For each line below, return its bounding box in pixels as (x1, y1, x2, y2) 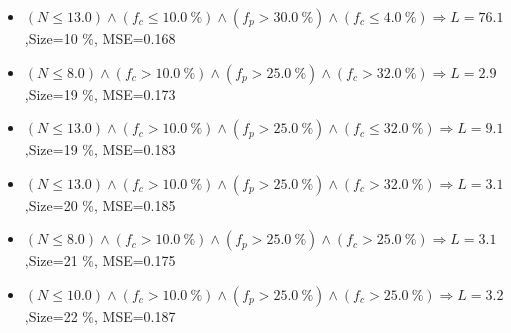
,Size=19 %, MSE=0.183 (24, 139, 176, 160)
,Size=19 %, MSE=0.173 (24, 83, 176, 104)
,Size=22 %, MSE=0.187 (24, 305, 176, 326)
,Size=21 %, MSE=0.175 (24, 250, 176, 271)
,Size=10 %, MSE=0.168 (24, 28, 176, 48)
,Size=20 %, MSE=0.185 (24, 194, 176, 215)
